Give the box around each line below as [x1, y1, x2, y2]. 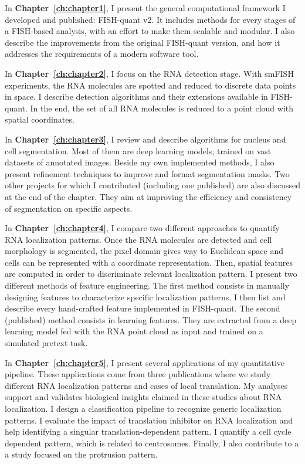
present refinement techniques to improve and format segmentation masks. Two [5, 167, 290, 179]
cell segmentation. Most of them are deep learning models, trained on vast [5, 144, 272, 157]
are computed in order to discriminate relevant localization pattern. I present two [5, 267, 297, 280]
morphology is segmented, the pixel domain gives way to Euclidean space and [5, 245, 283, 257]
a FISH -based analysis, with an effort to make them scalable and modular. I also [5, 25, 295, 37]
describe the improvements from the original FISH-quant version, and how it [5, 36, 280, 48]
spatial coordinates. [5, 113, 74, 126]
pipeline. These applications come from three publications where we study [5, 368, 271, 380]
